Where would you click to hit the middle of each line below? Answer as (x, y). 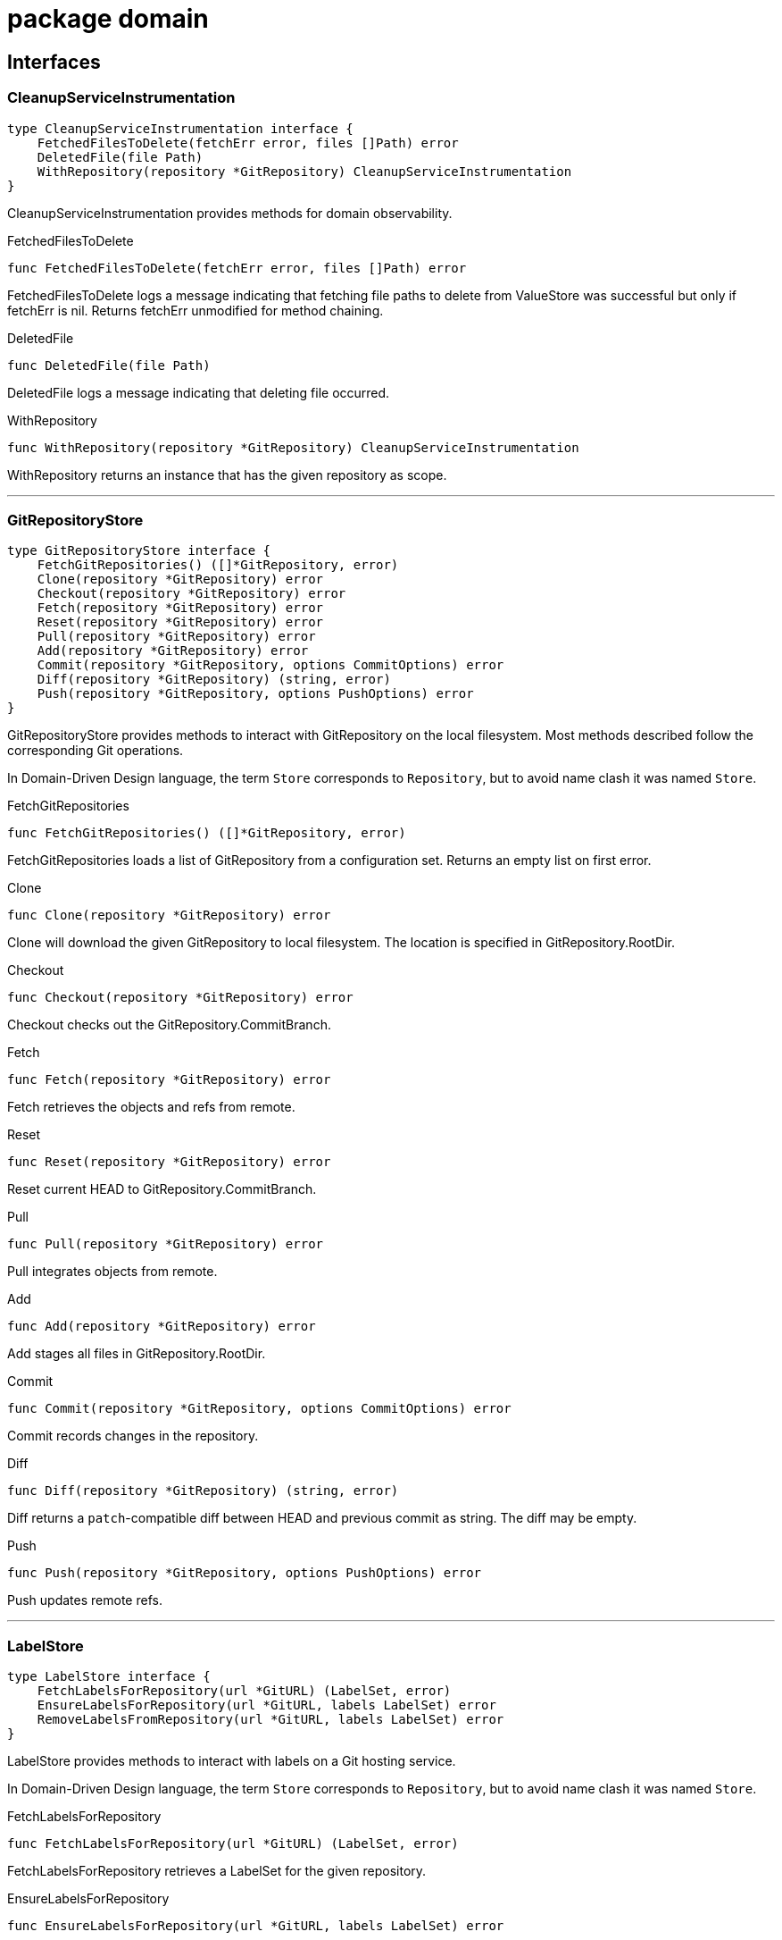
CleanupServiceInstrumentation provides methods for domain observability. (230, 213)
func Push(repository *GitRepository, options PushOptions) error (245, 1573)
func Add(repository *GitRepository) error (162, 1327)
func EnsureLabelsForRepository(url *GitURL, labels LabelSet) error (256, 1926)
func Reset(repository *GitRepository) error (169, 1162)
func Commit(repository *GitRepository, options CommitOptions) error (259, 1409)
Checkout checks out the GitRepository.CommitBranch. (169, 1025)
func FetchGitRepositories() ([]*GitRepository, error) (207, 833)
